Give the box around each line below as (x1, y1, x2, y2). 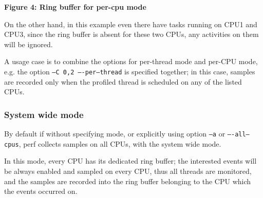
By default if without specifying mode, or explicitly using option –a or (4, 128, 226, 139)
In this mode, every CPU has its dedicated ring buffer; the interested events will (4, 155, 257, 166)
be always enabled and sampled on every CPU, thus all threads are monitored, (4, 165, 252, 176)
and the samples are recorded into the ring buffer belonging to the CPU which (4, 175, 251, 186)
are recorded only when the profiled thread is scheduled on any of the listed (4, 76, 242, 87)
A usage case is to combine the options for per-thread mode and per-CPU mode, (4, 56, 258, 67)
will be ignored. (4, 38, 53, 49)
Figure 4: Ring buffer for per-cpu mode (4, 2, 146, 12)
